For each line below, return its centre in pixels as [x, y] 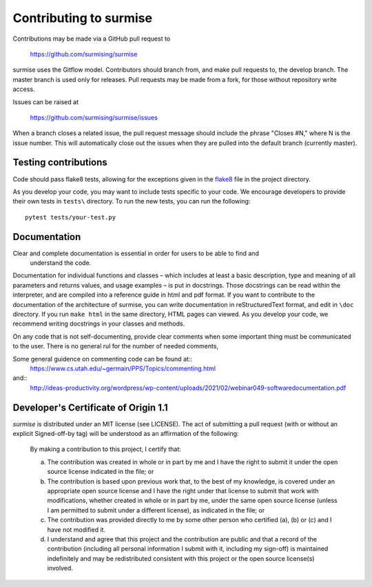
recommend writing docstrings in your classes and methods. [99, 324]
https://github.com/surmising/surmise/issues [94, 117]
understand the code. [61, 263]
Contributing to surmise [83, 18]
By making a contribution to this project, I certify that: [106, 449]
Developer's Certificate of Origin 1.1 [90, 407]
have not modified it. [76, 529]
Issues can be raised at [46, 102]
